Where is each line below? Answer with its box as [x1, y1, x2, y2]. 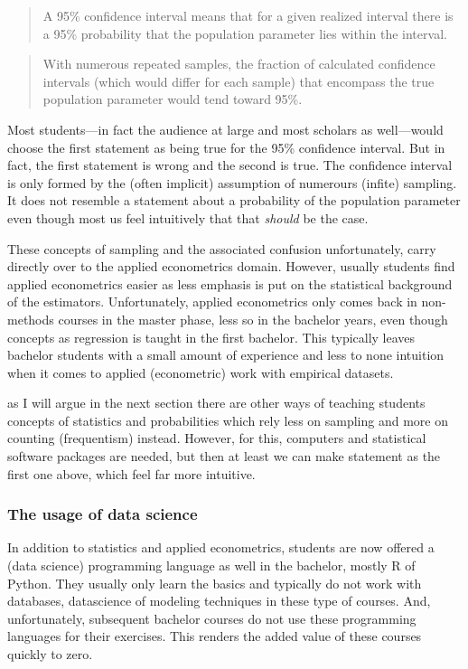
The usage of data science [7, 503, 198, 525]
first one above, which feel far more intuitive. [7, 464, 256, 483]
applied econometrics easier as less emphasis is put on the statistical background [7, 274, 453, 293]
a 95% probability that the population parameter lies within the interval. [42, 24, 447, 42]
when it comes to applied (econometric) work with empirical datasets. [7, 363, 394, 382]
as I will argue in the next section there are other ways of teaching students [7, 393, 426, 412]
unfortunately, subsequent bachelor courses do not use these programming [7, 608, 417, 627]
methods [7, 309, 54, 328]
